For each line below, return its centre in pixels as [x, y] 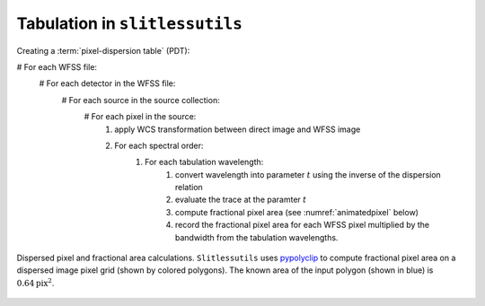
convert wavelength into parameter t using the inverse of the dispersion [309, 174]
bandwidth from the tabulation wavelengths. [257, 237]
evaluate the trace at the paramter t [241, 200]
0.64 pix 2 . [35, 282]
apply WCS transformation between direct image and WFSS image [238, 129]
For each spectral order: [159, 145]
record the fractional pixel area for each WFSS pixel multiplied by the [303, 225]
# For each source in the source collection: [141, 100]
